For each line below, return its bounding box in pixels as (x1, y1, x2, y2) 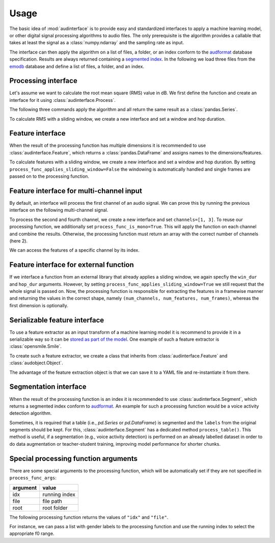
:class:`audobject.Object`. (9, 360, 63, 366)
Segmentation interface (9, 383, 87, 391)
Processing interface (9, 76, 77, 85)
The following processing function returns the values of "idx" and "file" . (9, 514, 169, 520)
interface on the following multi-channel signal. (9, 207, 108, 213)
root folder (42, 504, 68, 511)
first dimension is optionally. (9, 302, 69, 308)
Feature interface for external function (9, 260, 134, 269)
